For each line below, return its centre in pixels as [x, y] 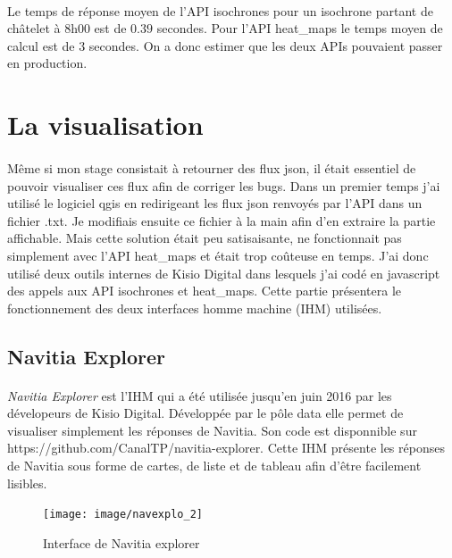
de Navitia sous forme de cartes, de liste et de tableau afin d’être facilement [214, 466]
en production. [47, 63]
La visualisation [105, 125]
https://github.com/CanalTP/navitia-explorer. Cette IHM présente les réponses [226, 448]
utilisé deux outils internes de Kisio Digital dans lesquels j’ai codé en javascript [224, 273]
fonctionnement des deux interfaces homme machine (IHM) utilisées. [195, 308]
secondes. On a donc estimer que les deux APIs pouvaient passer [266, 45]
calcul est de [41, 45]
